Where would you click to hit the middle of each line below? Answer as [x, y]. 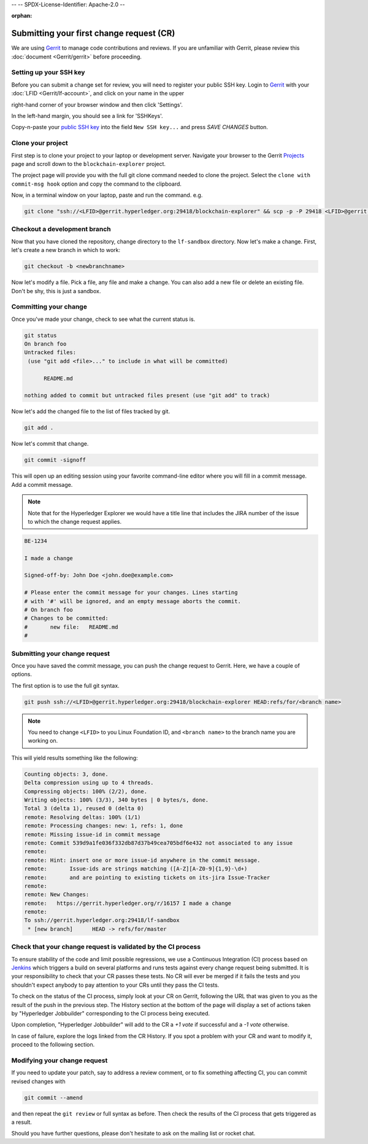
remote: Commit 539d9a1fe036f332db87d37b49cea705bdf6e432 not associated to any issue [159, 843]
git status [40, 335]
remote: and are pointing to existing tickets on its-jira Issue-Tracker [147, 877]
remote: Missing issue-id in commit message [92, 834]
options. [22, 674]
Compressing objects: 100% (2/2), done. [86, 791]
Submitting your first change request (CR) [93, 34]
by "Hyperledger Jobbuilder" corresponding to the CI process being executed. [111, 1013]
